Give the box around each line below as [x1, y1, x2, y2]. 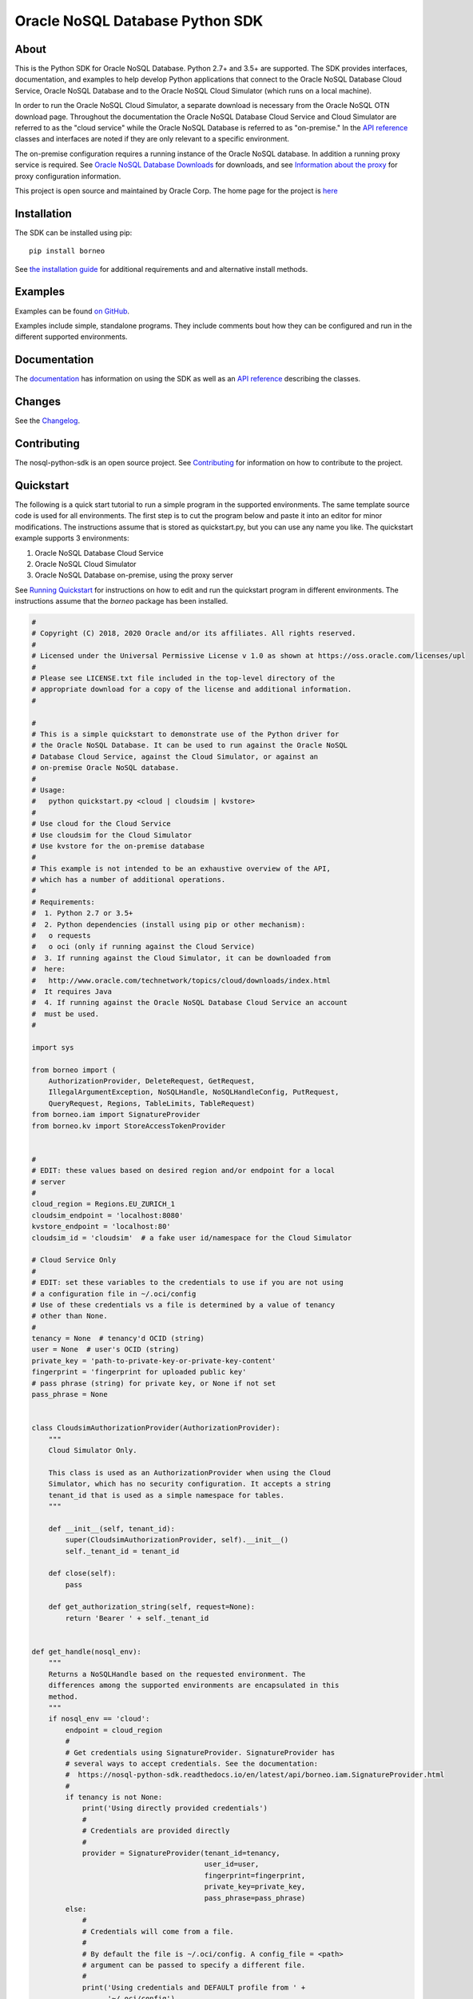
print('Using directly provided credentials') [81, 1804, 268, 1813]
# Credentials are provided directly [81, 1826, 230, 1835]
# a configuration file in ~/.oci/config [31, 1289, 197, 1299]
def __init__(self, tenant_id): [48, 1524, 176, 1533]
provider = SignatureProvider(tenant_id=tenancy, [81, 1849, 280, 1858]
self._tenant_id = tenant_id [65, 1546, 180, 1555]
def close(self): [48, 1569, 117, 1578]
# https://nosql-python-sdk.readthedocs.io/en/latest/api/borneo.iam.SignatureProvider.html [65, 1770, 445, 1779]
